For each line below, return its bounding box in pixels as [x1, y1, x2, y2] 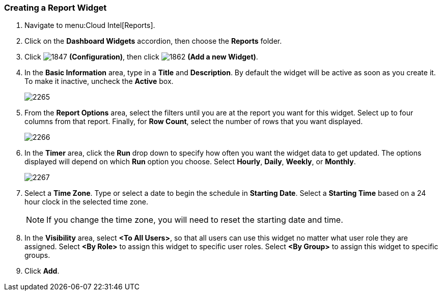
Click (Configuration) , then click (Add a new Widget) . [24, 52, 258, 62]
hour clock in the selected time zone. [24, 197, 149, 206]
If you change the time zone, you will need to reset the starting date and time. [46, 215, 343, 225]
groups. [24, 251, 50, 260]
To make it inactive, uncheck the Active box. [24, 77, 174, 86]
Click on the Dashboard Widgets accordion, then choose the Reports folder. [24, 37, 282, 46]
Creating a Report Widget [4, 3, 107, 13]
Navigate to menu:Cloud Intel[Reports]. [24, 21, 155, 30]
